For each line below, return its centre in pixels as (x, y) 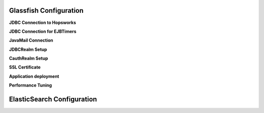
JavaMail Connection (31, 40)
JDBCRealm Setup (28, 49)
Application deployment (34, 76)
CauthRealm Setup (29, 58)
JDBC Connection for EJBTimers (43, 31)
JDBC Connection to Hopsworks (43, 23)
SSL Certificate (25, 67)
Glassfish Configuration (46, 11)
